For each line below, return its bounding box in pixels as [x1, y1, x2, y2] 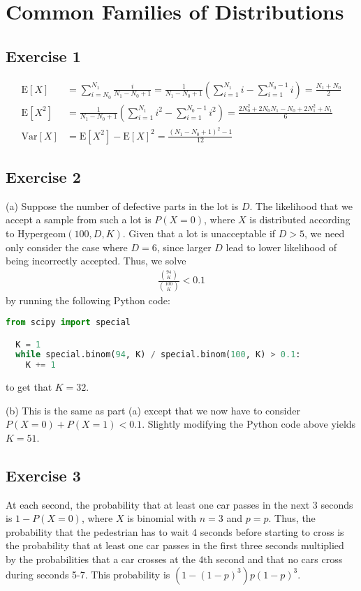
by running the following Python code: [6, 293, 170, 308]
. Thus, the [268, 511, 316, 525]
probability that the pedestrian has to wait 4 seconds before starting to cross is [6, 524, 344, 539]
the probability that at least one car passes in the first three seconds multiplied [6, 538, 344, 553]
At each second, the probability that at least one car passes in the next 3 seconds [6, 497, 353, 511]
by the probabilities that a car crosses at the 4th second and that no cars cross [6, 552, 343, 567]
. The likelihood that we [249, 198, 353, 213]
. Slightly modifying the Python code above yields [142, 417, 356, 431]
